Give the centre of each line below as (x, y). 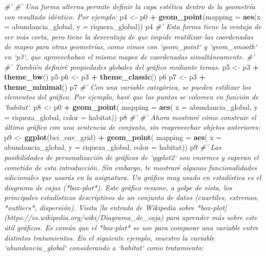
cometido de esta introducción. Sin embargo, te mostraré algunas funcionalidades (131, 167)
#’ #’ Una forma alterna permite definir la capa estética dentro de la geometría (130, 6)
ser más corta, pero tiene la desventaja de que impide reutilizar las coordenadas (129, 36)
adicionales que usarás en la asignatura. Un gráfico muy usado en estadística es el (133, 177)
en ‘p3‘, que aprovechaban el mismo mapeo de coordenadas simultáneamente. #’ (129, 56)
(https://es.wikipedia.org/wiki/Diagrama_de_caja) (84, 217)
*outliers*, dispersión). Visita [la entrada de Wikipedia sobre (99, 207)
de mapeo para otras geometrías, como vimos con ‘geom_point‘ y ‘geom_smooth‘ (131, 46)
